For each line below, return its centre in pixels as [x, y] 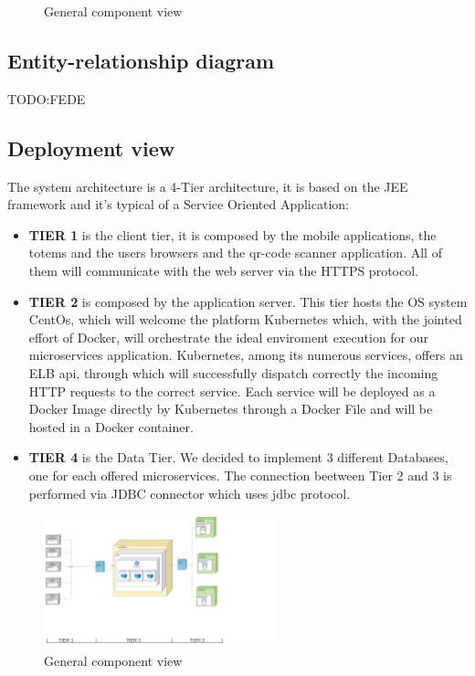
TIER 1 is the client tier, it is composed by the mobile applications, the [232, 234]
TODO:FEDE [47, 98]
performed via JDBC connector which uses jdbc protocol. [190, 493]
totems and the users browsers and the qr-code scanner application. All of [235, 253]
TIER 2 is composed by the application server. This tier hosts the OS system [248, 301]
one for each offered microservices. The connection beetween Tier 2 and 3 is [240, 475]
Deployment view [91, 148]
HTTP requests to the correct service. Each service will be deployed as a [232, 391]
